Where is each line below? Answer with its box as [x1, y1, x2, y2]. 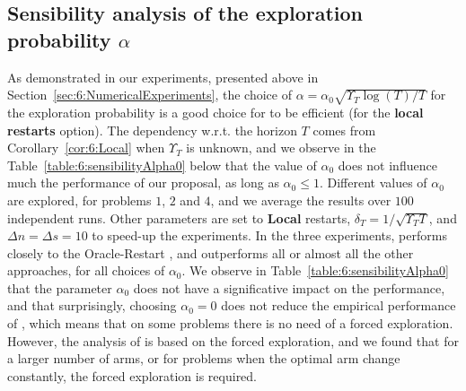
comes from [312, 120, 376, 139]
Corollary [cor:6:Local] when [7, 138, 165, 157]
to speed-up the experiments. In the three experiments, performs [92, 226, 447, 245]
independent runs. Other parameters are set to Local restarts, [7, 208, 351, 227]
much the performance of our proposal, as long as [7, 173, 279, 192]
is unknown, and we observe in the [186, 138, 376, 157]
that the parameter [7, 278, 112, 297]
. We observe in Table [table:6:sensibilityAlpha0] [181, 261, 449, 280]
